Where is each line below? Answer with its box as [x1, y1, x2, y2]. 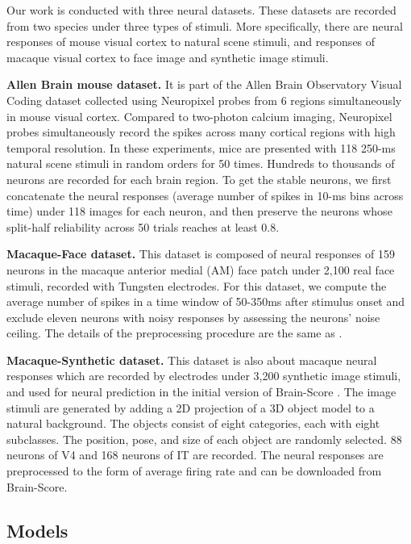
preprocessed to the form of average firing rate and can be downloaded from [6, 462, 382, 479]
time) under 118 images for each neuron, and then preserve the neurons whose [6, 203, 392, 220]
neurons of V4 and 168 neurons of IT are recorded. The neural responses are [6, 446, 384, 463]
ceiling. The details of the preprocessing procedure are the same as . [6, 324, 342, 341]
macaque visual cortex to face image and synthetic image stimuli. [6, 48, 329, 65]
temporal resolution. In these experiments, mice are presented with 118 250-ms [6, 139, 396, 156]
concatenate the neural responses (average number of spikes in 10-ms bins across [6, 186, 404, 203]
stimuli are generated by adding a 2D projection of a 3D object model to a [6, 399, 375, 416]
